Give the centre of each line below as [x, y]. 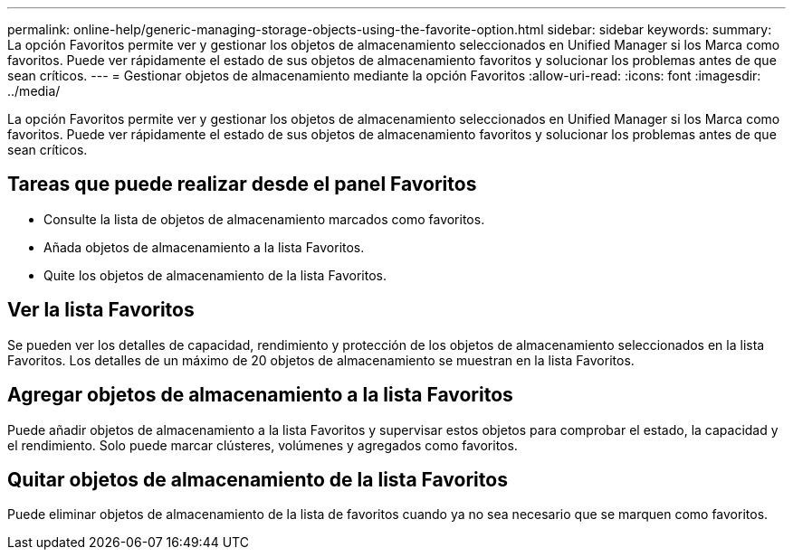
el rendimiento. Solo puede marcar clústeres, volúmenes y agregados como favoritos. [263, 445]
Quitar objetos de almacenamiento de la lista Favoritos [258, 479]
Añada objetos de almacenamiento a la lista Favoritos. [204, 247]
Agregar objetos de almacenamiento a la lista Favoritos [260, 395]
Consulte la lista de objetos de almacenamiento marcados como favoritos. [264, 219]
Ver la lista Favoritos [101, 310]
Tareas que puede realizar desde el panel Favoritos [242, 184]
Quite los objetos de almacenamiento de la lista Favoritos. [215, 275]
